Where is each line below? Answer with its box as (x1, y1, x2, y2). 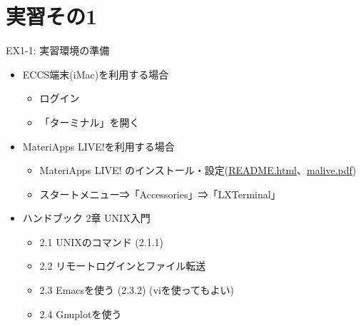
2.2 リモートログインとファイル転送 (39, 258, 206, 273)
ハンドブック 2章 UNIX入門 (22, 210, 151, 225)
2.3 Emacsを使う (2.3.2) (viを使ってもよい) (39, 282, 234, 297)
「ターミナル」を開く (39, 114, 140, 129)
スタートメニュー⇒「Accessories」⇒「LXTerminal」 (39, 186, 281, 201)
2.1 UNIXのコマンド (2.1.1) (39, 234, 164, 249)
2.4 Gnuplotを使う (39, 306, 122, 321)
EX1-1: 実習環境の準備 (6, 43, 110, 58)
